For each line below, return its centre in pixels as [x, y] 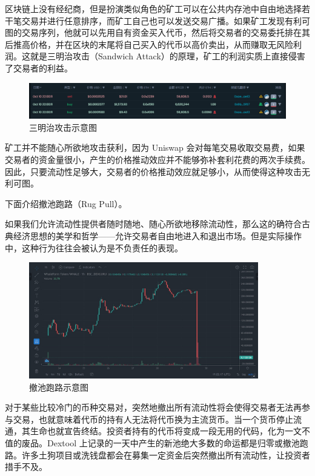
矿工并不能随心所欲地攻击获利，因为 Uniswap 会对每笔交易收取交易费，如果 [155, 147]
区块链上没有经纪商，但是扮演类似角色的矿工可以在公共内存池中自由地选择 [153, 8]
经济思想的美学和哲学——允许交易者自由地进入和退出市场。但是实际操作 [157, 235]
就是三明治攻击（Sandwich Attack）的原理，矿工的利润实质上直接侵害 [167, 56]
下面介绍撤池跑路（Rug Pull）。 [66, 203]
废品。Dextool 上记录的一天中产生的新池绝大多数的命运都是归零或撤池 [161, 443]
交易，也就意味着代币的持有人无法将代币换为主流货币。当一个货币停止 [153, 419]
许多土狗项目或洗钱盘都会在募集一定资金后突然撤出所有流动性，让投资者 [166, 455]
